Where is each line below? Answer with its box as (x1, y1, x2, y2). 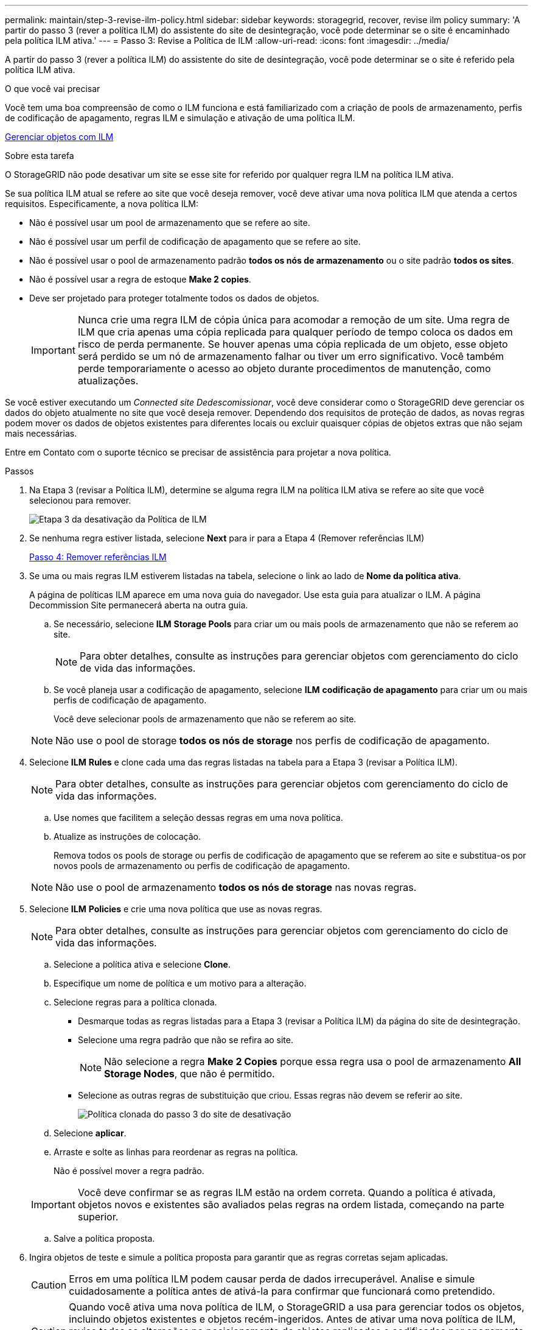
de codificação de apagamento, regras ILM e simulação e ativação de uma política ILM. (5, 113, 355, 123)
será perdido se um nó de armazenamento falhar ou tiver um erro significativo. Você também (77, 350, 504, 362)
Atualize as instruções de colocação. (54, 831, 201, 842)
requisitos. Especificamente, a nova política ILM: (5, 199, 198, 209)
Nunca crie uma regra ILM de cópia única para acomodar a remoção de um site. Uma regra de (77, 314, 510, 326)
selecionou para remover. (29, 495, 131, 505)
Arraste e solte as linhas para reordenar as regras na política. (54, 1147, 298, 1157)
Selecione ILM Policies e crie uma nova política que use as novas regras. (29, 904, 322, 914)
